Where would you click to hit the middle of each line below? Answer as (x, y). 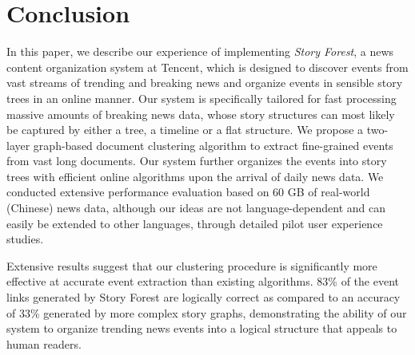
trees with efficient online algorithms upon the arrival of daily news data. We (195, 176)
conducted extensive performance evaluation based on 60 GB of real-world (188, 192)
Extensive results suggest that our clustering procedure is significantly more (192, 265)
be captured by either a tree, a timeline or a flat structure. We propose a (185, 130)
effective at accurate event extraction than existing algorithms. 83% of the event (203, 281)
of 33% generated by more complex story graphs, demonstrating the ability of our (207, 312)
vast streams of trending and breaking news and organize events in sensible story (205, 83)
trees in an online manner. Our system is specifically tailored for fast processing (202, 98)
